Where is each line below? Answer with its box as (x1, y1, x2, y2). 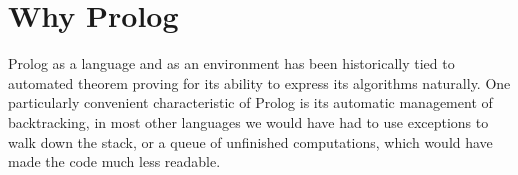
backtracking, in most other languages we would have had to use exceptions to (8, 111, 489, 132)
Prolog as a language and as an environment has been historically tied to (8, 53, 455, 74)
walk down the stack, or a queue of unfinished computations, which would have (8, 131, 493, 152)
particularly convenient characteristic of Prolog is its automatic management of (8, 92, 493, 113)
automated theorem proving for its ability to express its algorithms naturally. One (8, 72, 511, 93)
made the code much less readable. (8, 151, 221, 172)
